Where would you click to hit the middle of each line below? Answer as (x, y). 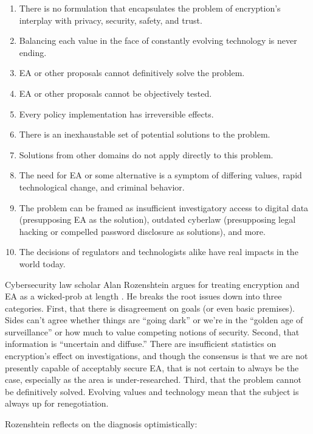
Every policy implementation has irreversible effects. (116, 114)
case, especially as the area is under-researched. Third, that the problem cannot (153, 380)
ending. (33, 52)
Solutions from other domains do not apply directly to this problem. (146, 154)
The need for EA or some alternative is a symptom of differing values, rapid (160, 175)
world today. (42, 263)
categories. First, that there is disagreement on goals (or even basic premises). (150, 308)
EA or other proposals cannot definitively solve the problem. (132, 73)
